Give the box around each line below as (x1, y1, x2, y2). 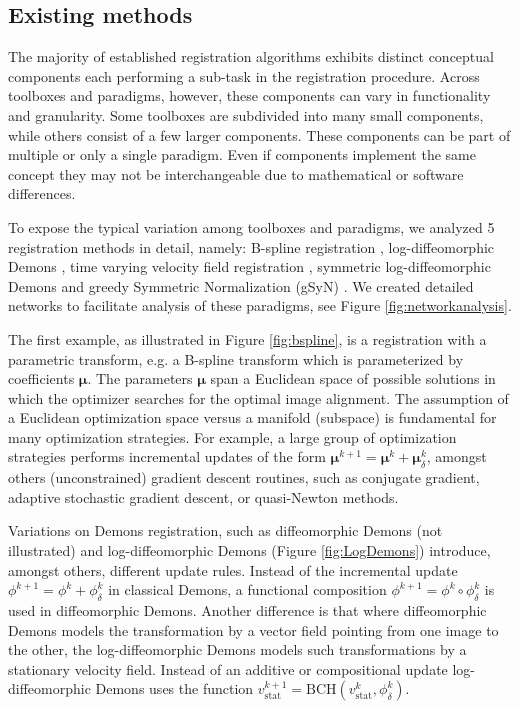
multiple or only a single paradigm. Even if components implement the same (8, 144, 476, 165)
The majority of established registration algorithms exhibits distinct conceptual (8, 46, 494, 67)
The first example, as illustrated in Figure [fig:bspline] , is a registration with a (8, 328, 487, 349)
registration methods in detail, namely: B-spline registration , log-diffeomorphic (8, 236, 495, 257)
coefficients (8, 368, 75, 389)
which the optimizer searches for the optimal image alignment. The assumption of (8, 387, 509, 408)
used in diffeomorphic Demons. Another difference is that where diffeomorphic (8, 600, 487, 621)
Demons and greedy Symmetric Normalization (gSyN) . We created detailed (8, 275, 474, 296)
